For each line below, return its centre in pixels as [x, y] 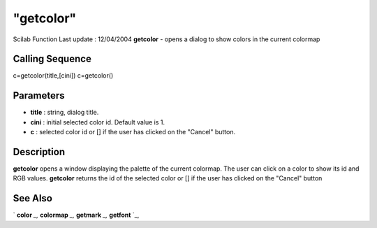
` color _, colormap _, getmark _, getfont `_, [76, 215]
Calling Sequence [52, 59]
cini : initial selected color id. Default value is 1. [98, 122]
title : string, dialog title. [65, 113]
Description [39, 151]
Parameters [39, 95]
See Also [32, 198]
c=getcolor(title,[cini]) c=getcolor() [63, 76]
